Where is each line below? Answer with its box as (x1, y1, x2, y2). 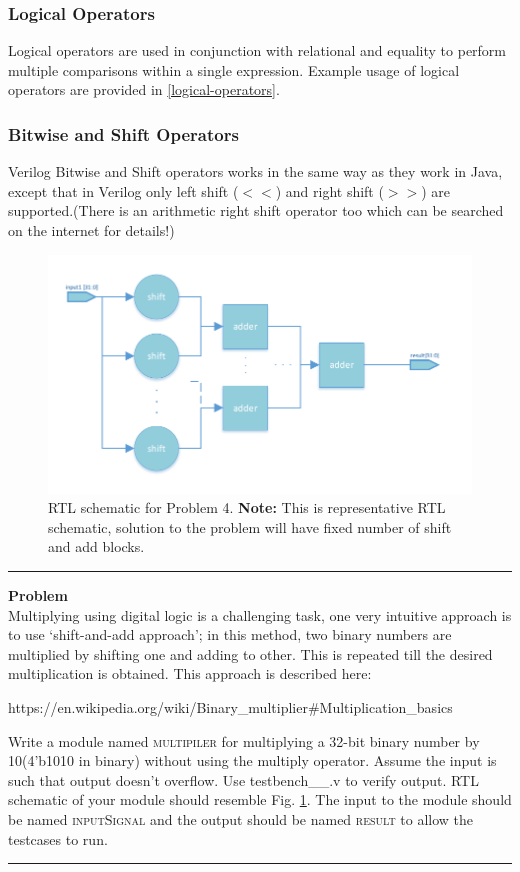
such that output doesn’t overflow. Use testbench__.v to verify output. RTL (8, 769, 479, 790)
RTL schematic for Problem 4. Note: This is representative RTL (48, 497, 446, 518)
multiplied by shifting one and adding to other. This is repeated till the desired (8, 643, 493, 664)
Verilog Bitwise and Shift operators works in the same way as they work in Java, (8, 161, 503, 182)
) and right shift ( (275, 180, 384, 201)
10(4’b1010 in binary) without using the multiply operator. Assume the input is (8, 750, 497, 771)
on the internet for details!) (8, 220, 175, 240)
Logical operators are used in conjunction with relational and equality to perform (8, 40, 507, 61)
